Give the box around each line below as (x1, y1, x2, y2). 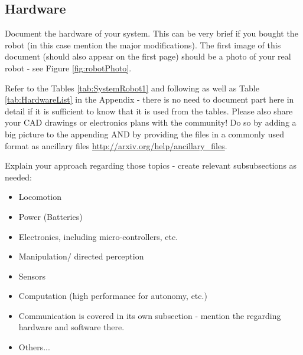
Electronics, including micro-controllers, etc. (18, 230, 178, 242)
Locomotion (18, 190, 61, 203)
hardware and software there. (18, 321, 125, 333)
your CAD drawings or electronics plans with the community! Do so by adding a (5, 116, 297, 129)
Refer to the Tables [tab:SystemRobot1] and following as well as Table (5, 81, 259, 94)
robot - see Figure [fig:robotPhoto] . (5, 61, 132, 74)
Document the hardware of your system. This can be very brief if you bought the (5, 27, 298, 40)
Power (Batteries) (18, 210, 83, 222)
